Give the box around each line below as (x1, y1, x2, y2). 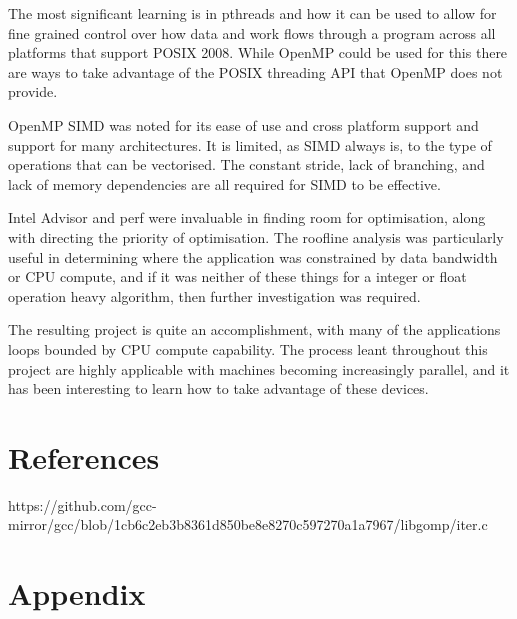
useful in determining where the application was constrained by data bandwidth (8, 246, 498, 267)
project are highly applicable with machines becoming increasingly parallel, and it (8, 358, 510, 379)
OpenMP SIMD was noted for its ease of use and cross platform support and (8, 114, 479, 135)
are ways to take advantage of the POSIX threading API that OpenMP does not (8, 61, 503, 82)
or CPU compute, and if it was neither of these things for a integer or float (8, 266, 467, 287)
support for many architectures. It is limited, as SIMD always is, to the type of (8, 134, 492, 155)
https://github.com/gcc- (8, 494, 157, 515)
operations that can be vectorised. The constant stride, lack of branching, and (8, 154, 485, 175)
